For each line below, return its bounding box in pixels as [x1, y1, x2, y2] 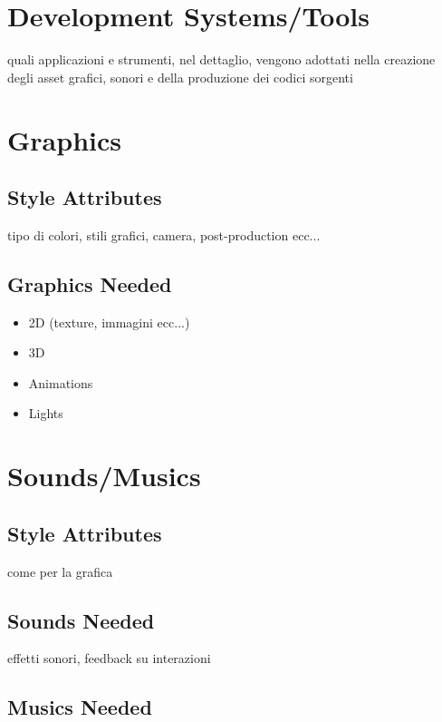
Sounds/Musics [7, 457, 201, 494]
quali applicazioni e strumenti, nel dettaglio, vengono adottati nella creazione [7, 50, 436, 69]
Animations [28, 373, 93, 392]
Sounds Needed [7, 606, 155, 634]
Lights [28, 404, 63, 423]
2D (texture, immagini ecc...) [28, 312, 190, 331]
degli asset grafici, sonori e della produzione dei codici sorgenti [7, 67, 353, 86]
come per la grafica [7, 561, 113, 581]
